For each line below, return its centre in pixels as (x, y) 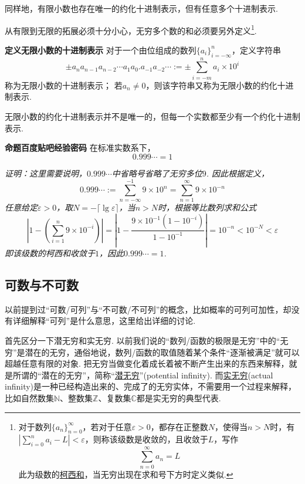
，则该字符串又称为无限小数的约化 (211, 85)
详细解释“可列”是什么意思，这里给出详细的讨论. (104, 321)
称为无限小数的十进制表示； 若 (64, 85)
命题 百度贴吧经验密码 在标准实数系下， (80, 148)
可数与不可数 (42, 285)
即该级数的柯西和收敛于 (50, 253)
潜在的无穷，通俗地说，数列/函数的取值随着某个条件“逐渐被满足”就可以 (162, 352)
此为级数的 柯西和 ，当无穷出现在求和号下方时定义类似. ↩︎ (126, 474)
